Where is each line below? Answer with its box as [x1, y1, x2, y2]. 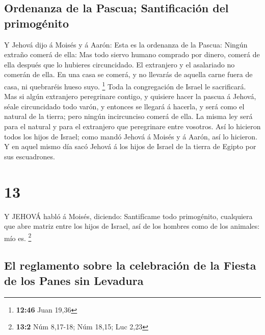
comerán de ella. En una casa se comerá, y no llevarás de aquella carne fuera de [4, 69, 253, 80]
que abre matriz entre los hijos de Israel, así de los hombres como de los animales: [4, 221, 260, 231]
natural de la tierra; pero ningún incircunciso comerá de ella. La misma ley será [4, 111, 253, 122]
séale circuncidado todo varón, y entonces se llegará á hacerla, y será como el [4, 101, 245, 111]
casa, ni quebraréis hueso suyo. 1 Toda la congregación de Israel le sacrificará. [4, 79, 246, 91]
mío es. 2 [4, 231, 32, 243]
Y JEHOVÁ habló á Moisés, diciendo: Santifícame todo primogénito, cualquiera [4, 210, 253, 221]
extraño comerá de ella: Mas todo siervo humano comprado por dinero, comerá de [4, 49, 260, 60]
